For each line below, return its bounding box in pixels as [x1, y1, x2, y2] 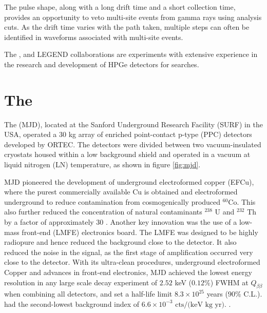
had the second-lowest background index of [4, 298, 140, 309]
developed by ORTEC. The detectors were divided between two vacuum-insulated [4, 139, 261, 149]
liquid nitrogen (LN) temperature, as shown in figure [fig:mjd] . [4, 159, 201, 170]
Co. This [228, 196, 256, 207]
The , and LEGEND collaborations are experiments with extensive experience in [4, 49, 258, 60]
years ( [206, 288, 228, 299]
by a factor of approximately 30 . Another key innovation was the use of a [4, 217, 237, 227]
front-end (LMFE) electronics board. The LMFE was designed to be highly [22, 226, 258, 237]
